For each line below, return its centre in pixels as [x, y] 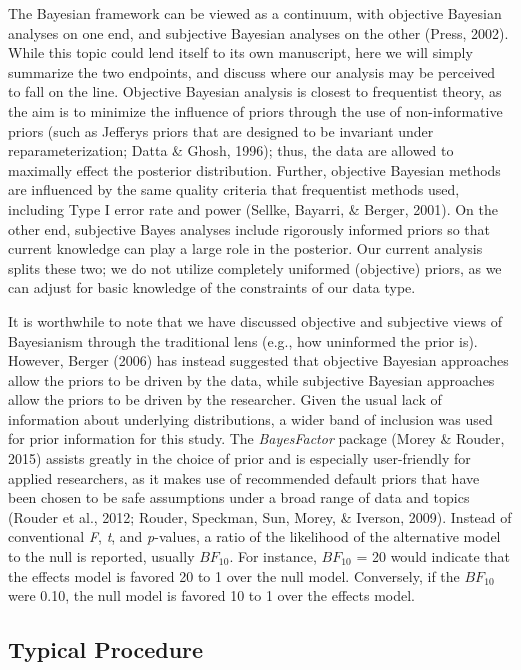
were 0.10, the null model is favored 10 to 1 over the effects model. [211, 595]
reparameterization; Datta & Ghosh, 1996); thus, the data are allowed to [231, 150]
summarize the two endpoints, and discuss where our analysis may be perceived [252, 71]
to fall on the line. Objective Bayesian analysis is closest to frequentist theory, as [255, 91]
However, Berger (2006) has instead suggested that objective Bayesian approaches [258, 360]
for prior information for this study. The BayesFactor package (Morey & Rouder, [256, 438]
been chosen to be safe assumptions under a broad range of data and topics [239, 497]
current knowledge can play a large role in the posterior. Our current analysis [245, 248]
